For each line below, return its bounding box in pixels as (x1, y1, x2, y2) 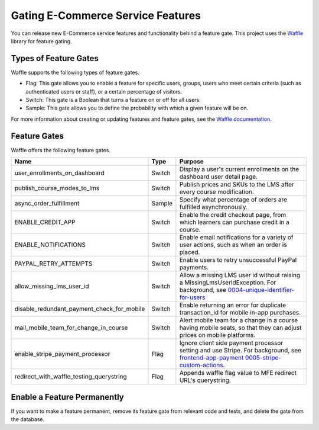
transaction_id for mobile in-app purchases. (179, 309, 301, 317)
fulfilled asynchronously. (179, 203, 248, 211)
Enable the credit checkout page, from (179, 211, 287, 219)
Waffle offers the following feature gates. (11, 146, 110, 153)
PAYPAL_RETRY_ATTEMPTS (14, 259, 93, 268)
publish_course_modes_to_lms (14, 184, 100, 192)
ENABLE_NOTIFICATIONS (14, 240, 86, 249)
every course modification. (179, 188, 254, 196)
